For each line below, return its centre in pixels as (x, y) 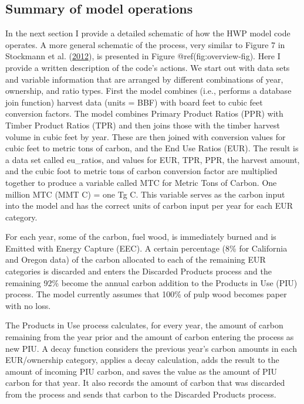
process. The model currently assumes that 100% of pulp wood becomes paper (146, 294)
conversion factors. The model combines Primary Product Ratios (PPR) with (144, 113)
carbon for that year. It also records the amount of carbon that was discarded (145, 383)
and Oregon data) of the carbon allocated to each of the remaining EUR (136, 259)
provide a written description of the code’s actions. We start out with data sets (148, 67)
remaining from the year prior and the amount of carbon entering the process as (150, 337)
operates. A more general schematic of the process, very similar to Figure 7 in (145, 44)
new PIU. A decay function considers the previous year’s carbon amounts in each (151, 348)
